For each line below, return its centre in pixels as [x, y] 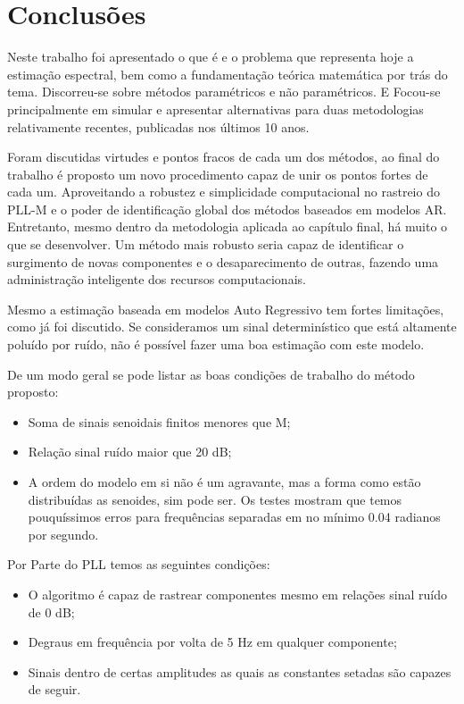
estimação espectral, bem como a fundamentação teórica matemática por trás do [228, 74]
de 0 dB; [51, 612]
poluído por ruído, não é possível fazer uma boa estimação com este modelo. [216, 344]
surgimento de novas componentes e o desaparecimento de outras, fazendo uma [223, 261]
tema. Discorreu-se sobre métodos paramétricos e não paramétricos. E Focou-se [224, 92]
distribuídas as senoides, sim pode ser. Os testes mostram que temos [215, 499]
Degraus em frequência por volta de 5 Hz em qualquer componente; [212, 642]
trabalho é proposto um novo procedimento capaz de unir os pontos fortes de [218, 174]
